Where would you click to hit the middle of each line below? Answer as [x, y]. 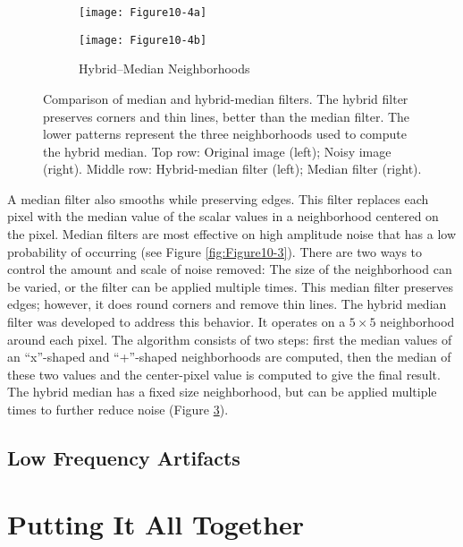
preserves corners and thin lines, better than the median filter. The [227, 116]
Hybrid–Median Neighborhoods [164, 68]
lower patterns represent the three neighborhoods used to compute [225, 134]
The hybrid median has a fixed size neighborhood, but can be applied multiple [222, 392]
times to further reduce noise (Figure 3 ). [118, 409]
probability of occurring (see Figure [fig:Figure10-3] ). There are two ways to [215, 251]
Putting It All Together [156, 523]
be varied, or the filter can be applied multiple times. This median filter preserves [231, 286]
